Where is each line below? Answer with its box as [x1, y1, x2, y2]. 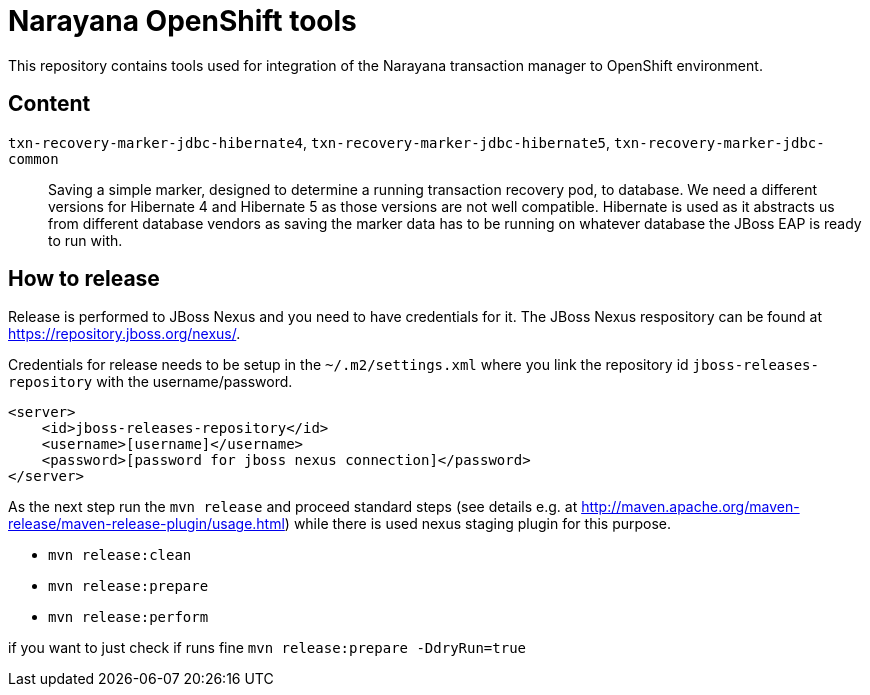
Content [8, 91, 91, 117]
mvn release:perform [48, 609, 209, 626]
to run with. [48, 231, 123, 249]
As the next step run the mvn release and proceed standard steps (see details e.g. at [8, 498, 578, 516]
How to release [8, 266, 160, 292]
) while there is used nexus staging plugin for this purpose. [284, 515, 672, 533]
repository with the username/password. [8, 373, 293, 391]
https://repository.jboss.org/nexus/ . [8, 325, 241, 343]
